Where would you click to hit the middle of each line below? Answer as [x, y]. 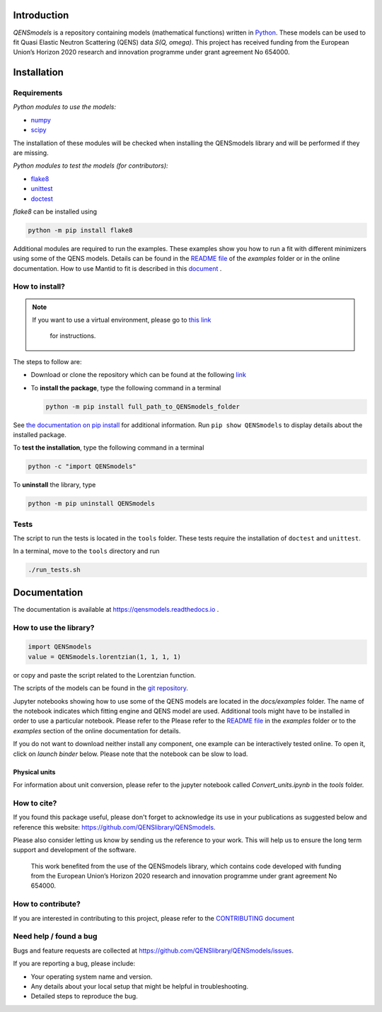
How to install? [39, 286]
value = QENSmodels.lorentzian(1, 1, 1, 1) [105, 657]
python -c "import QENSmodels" [82, 466]
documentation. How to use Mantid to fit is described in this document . [117, 268]
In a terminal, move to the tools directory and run [86, 551]
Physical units [34, 772]
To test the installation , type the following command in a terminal [109, 448]
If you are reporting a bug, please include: [74, 964]
